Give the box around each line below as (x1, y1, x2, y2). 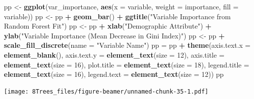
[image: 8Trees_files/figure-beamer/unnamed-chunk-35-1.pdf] (4, 88, 209, 95)
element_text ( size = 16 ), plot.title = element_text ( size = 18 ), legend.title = (4, 59, 250, 69)
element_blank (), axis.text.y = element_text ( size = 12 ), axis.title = (4, 49, 224, 60)
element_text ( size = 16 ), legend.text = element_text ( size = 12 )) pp (4, 69, 224, 79)
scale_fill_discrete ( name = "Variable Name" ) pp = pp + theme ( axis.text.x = (4, 40, 251, 50)
